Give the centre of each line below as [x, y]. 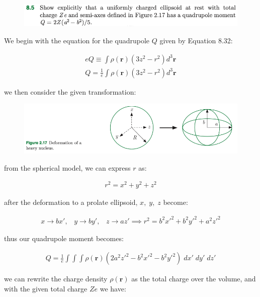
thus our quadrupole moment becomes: [64, 238]
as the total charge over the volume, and [194, 279]
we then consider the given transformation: [70, 91]
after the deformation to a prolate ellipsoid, [71, 202]
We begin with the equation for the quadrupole [77, 40]
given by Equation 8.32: [196, 40]
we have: [113, 288]
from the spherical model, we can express [67, 167]
